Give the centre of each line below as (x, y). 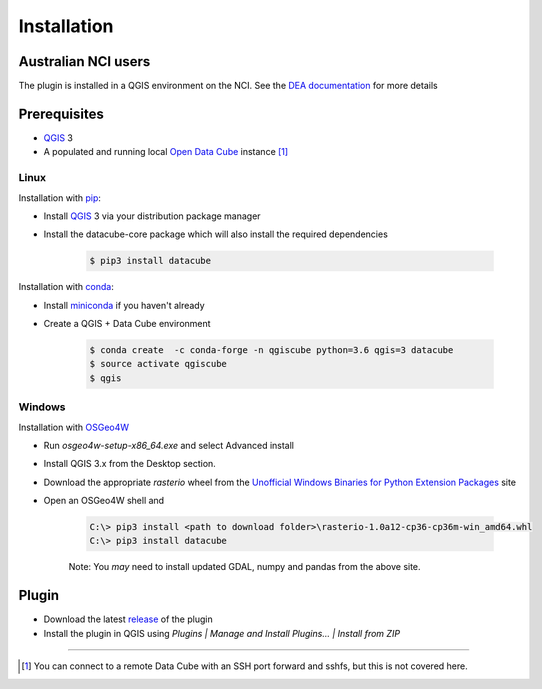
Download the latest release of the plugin (128, 619)
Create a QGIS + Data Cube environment (127, 324)
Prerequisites (61, 113)
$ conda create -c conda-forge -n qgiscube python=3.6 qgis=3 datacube (271, 350)
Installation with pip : (60, 197)
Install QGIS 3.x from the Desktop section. (130, 464)
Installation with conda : (66, 287)
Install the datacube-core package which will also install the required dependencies (216, 234)
